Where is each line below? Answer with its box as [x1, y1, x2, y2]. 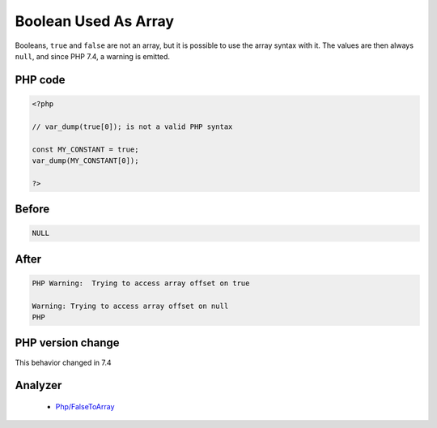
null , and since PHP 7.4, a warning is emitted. [15, 51, 170, 61]
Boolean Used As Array [15, 12, 174, 30]
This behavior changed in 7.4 [15, 357, 112, 367]
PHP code [15, 73, 66, 87]
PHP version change [15, 336, 121, 350]
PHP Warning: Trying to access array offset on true [32, 278, 250, 288]
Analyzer [15, 379, 62, 392]
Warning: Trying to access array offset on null [32, 301, 229, 310]
